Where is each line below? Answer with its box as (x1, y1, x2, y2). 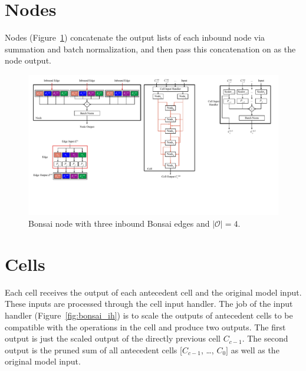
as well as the (231, 343, 279, 356)
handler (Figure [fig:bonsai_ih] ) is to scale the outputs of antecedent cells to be (5, 309, 293, 321)
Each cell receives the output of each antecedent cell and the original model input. (5, 286, 302, 298)
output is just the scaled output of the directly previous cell (5, 332, 221, 344)
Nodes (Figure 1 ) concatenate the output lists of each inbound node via (5, 31, 265, 44)
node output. (5, 54, 51, 67)
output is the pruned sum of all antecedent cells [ (5, 343, 182, 356)
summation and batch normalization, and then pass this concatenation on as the (5, 42, 296, 55)
